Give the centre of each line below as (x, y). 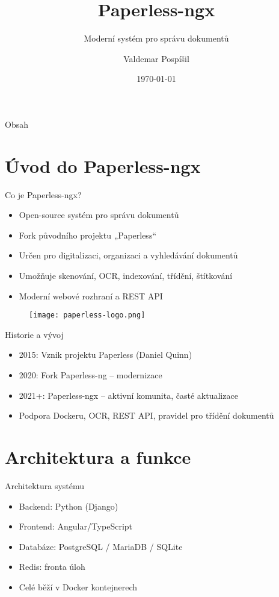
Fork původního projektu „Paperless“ (88, 235)
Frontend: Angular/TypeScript (75, 526)
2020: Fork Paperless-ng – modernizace (90, 375)
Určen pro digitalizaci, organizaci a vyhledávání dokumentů (128, 255)
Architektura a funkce (98, 457)
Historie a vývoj (34, 334)
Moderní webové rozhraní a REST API (91, 295)
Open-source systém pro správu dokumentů (99, 215)
